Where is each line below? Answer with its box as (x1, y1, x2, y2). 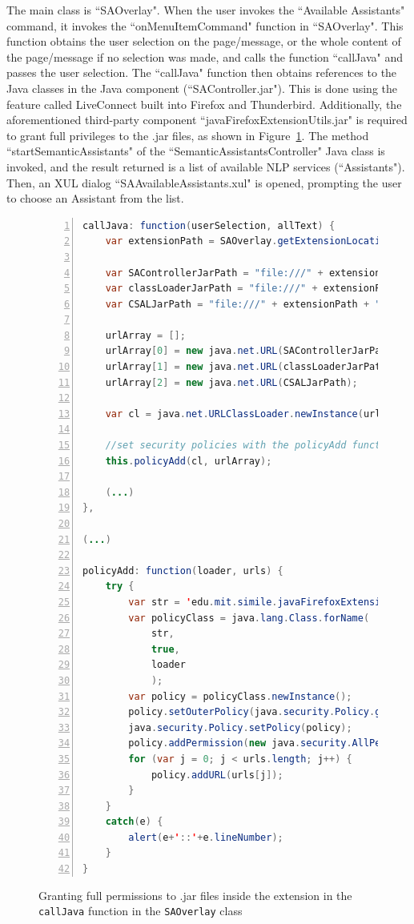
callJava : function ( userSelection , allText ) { (82, 219, 336, 231)
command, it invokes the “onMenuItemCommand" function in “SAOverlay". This (6, 17, 404, 34)
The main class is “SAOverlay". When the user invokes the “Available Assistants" (6, 2, 405, 18)
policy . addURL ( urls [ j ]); (151, 769, 283, 781)
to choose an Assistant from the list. (6, 190, 184, 207)
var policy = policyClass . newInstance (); (128, 690, 352, 702)
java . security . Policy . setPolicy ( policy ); (128, 721, 352, 733)
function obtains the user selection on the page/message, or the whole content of (6, 33, 401, 50)
